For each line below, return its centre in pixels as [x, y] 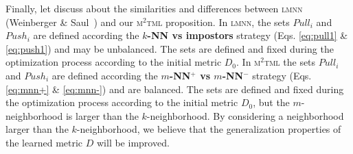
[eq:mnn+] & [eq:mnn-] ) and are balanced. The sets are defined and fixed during [175, 89]
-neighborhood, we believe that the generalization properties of [209, 129]
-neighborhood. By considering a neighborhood [245, 115]
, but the [271, 102]
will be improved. [133, 142]
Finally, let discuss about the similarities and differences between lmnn [154, 8]
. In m [249, 62]
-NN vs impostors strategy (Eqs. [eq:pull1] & [248, 35]
